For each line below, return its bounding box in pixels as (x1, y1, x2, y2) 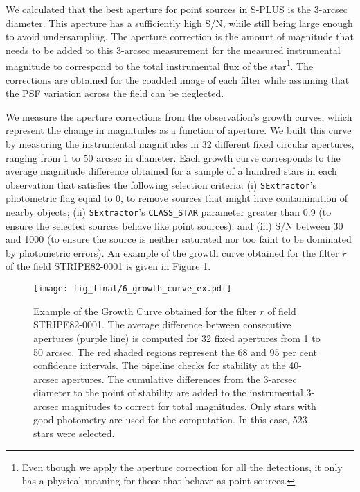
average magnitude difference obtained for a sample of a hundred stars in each (6, 164, 337, 178)
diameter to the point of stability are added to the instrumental (33, 385, 303, 400)
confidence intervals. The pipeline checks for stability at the (33, 358, 286, 373)
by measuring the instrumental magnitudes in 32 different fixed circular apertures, (6, 137, 354, 151)
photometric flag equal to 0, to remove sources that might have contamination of (6, 191, 348, 205)
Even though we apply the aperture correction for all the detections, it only (21, 459, 343, 474)
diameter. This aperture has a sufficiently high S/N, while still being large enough (6, 15, 353, 30)
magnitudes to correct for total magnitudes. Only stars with (62, 398, 316, 413)
